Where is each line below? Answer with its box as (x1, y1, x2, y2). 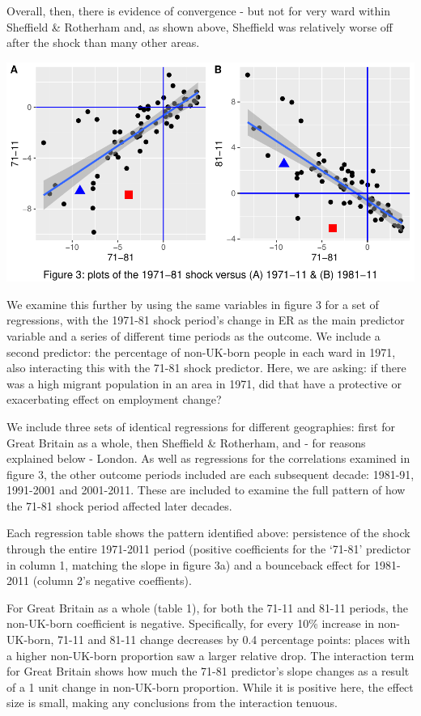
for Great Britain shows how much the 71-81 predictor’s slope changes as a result (6, 663, 410, 680)
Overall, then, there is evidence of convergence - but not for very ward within (6, 2, 390, 19)
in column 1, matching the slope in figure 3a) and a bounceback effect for (6, 556, 371, 573)
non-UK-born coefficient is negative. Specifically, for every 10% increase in (6, 615, 375, 632)
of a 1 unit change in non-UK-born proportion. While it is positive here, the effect (6, 678, 414, 695)
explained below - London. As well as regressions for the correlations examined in (6, 450, 410, 467)
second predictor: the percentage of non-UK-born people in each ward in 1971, (6, 343, 396, 360)
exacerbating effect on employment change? (6, 391, 222, 408)
